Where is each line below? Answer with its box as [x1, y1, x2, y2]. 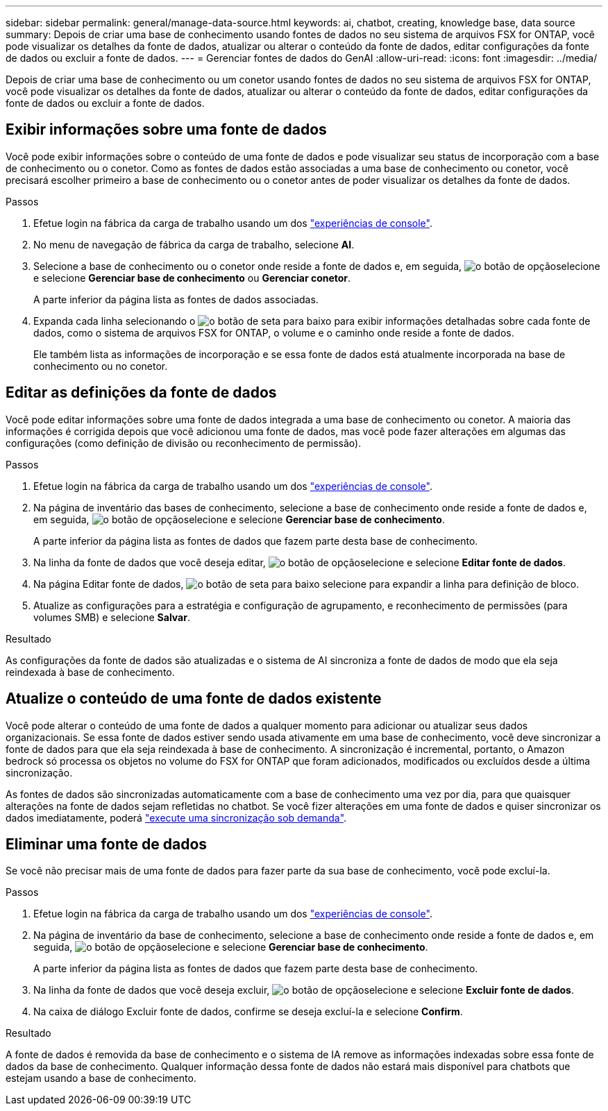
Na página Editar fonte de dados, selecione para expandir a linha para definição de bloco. [33, 577, 580, 590]
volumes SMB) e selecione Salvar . [33, 611, 190, 623]
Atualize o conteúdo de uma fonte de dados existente [6, 690, 382, 708]
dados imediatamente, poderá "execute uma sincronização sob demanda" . [6, 811, 347, 824]
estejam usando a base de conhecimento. [6, 1072, 196, 1085]
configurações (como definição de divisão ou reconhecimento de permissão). [6, 436, 362, 449]
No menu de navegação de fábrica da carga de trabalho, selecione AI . [33, 238, 355, 251]
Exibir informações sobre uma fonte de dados [6, 121, 327, 139]
